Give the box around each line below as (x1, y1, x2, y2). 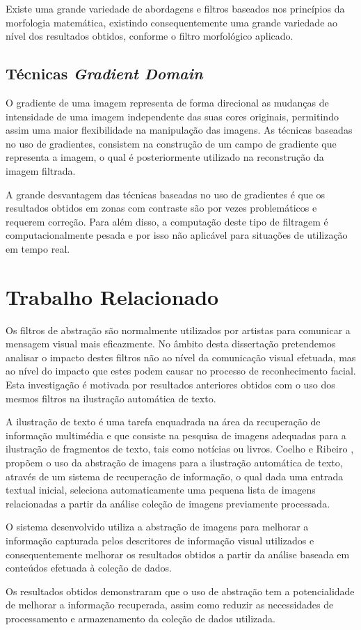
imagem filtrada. (6, 163, 76, 178)
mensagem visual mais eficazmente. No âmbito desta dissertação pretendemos (6, 336, 336, 351)
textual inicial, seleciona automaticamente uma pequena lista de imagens (6, 482, 316, 497)
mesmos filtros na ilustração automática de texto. (6, 391, 216, 405)
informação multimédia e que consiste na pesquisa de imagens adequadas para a (6, 427, 346, 442)
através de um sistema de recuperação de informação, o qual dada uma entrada (6, 468, 344, 483)
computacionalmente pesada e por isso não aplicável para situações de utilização (6, 228, 348, 242)
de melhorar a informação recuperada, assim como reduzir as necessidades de (6, 597, 334, 612)
